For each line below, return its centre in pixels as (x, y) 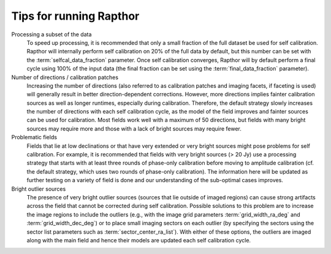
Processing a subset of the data (51, 34)
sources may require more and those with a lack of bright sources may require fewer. (134, 128)
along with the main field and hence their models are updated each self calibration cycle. (139, 240)
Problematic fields (34, 137)
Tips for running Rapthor (75, 16)
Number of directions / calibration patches (65, 77)
